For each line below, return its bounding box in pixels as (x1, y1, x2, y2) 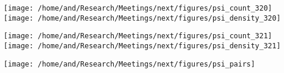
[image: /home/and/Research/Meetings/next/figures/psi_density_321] (4, 41, 281, 50)
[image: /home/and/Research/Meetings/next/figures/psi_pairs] (4, 59, 255, 68)
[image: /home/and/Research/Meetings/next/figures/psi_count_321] (4, 32, 273, 41)
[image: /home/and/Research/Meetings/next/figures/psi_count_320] (4, 4, 273, 12)
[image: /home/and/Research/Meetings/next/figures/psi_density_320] (4, 14, 281, 22)
